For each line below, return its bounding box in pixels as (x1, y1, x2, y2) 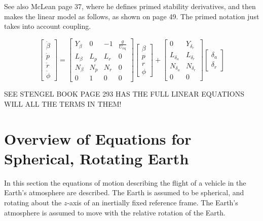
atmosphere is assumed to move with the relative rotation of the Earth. (4, 207, 226, 217)
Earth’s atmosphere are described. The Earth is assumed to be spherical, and (4, 187, 244, 198)
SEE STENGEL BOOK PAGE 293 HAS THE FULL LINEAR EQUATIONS (4, 89, 244, 99)
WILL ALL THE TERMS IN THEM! (4, 98, 122, 109)
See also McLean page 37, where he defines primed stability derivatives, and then (4, 1, 256, 11)
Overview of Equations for (4, 128, 192, 149)
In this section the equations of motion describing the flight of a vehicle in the (4, 177, 246, 188)
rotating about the (4, 197, 62, 208)
